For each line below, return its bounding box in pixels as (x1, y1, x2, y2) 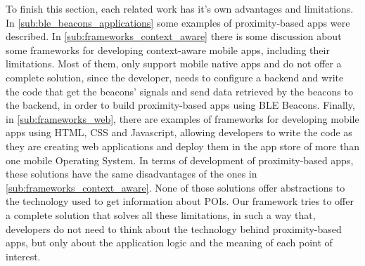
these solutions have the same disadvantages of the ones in (6, 166, 257, 181)
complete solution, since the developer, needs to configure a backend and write (6, 69, 344, 84)
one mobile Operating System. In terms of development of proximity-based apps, (6, 152, 354, 167)
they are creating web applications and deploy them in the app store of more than (6, 138, 360, 153)
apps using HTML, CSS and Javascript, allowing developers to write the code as (6, 125, 352, 140)
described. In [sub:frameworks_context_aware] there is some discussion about (6, 29, 342, 44)
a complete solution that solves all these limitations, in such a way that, (6, 207, 316, 222)
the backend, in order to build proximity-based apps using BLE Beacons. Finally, (6, 98, 355, 112)
